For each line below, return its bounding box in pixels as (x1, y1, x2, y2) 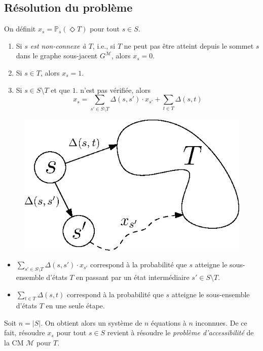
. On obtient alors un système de (41, 317, 142, 328)
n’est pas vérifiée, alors (80, 84, 151, 95)
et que (51, 84, 70, 95)
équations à (151, 317, 186, 328)
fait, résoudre (4, 327, 45, 338)
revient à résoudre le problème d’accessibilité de (107, 327, 254, 338)
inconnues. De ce (195, 317, 247, 328)
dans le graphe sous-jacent (16, 50, 98, 61)
